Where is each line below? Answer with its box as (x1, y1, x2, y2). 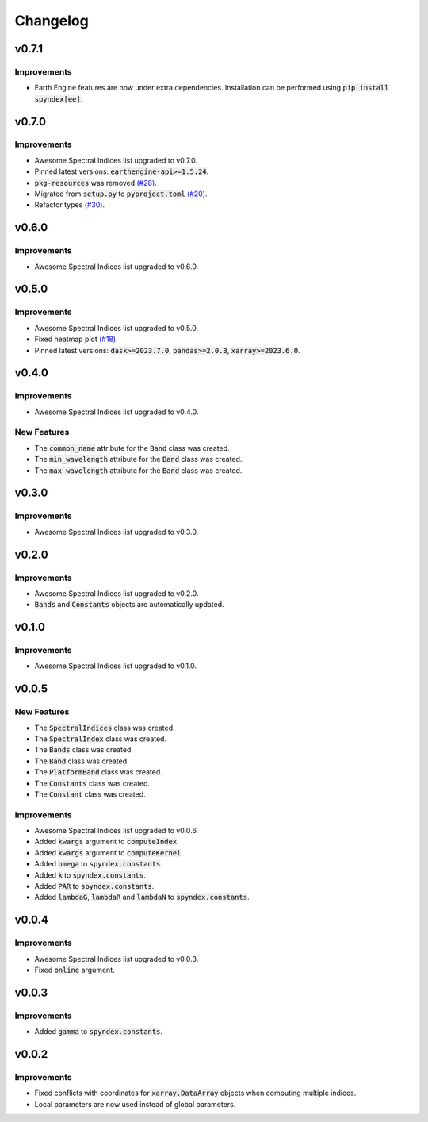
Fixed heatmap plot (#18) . (34, 334, 118, 344)
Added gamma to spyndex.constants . (34, 1027, 162, 1036)
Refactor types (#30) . (34, 200, 105, 209)
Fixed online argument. (34, 965, 115, 974)
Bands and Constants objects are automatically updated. (34, 600, 225, 609)
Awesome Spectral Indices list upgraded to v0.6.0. (34, 262, 199, 271)
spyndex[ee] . (34, 94, 83, 103)
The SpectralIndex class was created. (34, 734, 166, 744)
